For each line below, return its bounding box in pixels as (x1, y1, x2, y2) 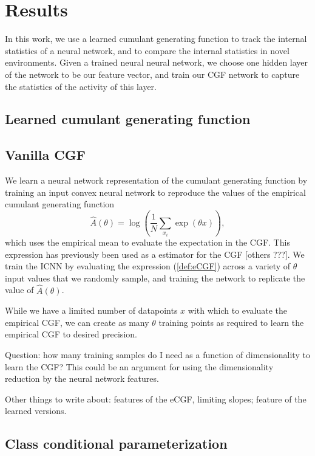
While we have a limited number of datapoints (5, 304, 178, 317)
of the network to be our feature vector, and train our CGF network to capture (5, 67, 300, 80)
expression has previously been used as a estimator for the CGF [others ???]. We (5, 247, 305, 260)
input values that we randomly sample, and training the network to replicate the (5, 271, 305, 284)
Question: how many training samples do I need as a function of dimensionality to (5, 348, 310, 361)
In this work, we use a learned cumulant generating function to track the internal (5, 32, 307, 45)
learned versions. (5, 404, 67, 417)
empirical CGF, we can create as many (5, 316, 149, 328)
